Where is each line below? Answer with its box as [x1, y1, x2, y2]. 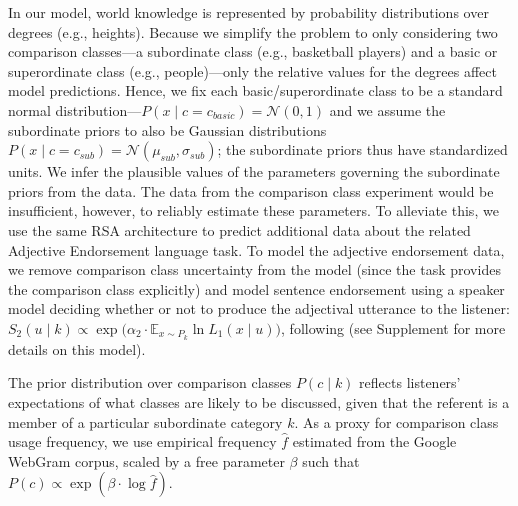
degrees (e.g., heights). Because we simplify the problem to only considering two [8, 21, 498, 42]
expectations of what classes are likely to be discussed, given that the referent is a [8, 391, 510, 412]
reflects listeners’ [359, 372, 461, 393]
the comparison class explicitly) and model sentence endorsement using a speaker [8, 278, 505, 299]
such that [302, 450, 360, 471]
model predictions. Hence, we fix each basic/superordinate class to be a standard [8, 80, 503, 101]
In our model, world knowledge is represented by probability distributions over [8, 2, 489, 22]
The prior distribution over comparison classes [8, 372, 292, 393]
